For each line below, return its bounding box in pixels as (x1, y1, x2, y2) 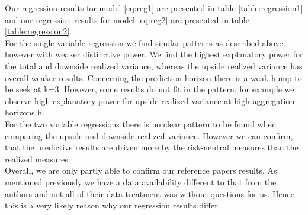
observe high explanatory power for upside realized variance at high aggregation (5, 94, 295, 107)
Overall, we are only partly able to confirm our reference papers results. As (5, 164, 277, 177)
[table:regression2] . (5, 25, 72, 37)
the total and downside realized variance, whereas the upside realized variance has (5, 59, 303, 72)
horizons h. (5, 106, 45, 118)
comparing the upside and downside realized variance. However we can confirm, (5, 129, 293, 142)
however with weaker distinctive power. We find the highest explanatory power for (5, 48, 303, 60)
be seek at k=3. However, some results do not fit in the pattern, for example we (5, 83, 294, 95)
